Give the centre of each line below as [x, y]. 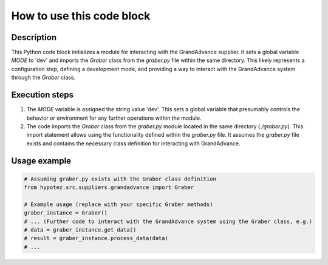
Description [34, 37]
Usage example [41, 161]
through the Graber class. [43, 77]
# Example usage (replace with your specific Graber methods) [118, 204]
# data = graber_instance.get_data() [80, 230]
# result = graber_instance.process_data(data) [96, 238]
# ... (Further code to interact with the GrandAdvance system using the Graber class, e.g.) [168, 221]
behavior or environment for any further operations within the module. [114, 118]
